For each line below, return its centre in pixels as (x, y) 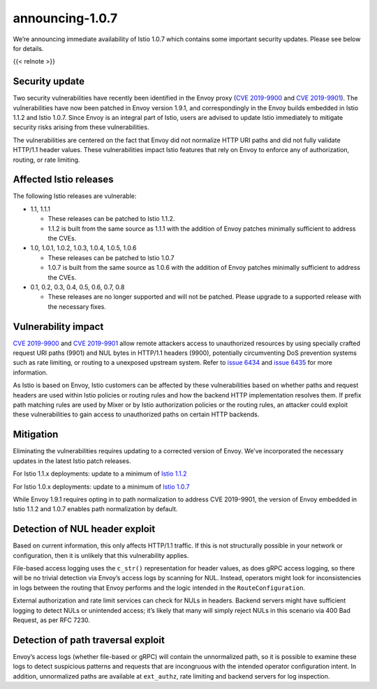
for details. (28, 48)
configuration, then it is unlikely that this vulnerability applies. (101, 555)
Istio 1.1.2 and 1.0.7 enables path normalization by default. (95, 509)
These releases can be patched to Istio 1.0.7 (111, 257)
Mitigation (36, 435)
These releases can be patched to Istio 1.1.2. (111, 219)
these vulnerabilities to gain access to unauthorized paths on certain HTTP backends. (136, 414)
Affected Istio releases (64, 180)
